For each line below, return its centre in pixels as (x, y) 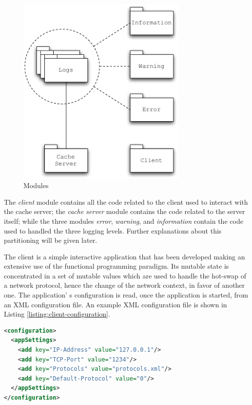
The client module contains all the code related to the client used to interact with (126, 202)
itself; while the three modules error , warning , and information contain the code (124, 221)
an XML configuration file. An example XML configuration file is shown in (116, 304)
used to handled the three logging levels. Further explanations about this (113, 230)
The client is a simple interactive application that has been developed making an (125, 256)
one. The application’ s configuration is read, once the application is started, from (126, 295)
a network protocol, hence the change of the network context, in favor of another (125, 285)
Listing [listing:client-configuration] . (57, 314)
